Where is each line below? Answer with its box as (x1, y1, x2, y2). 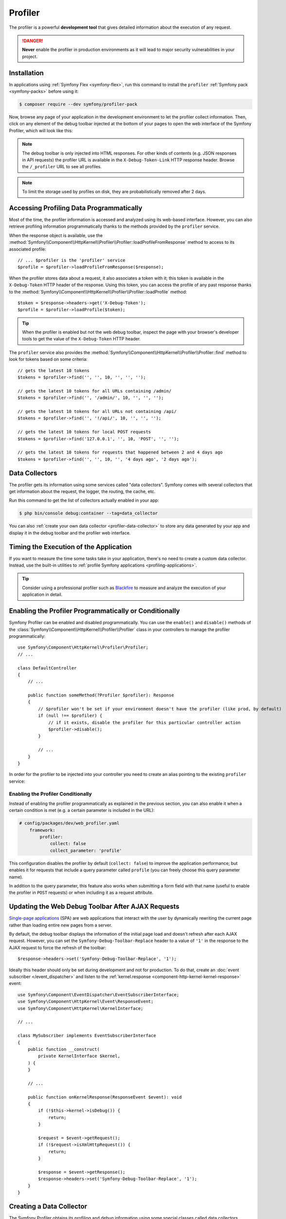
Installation (9, 69, 44, 77)
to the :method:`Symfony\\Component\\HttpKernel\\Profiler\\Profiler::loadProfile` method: (9, 289, 187, 295)
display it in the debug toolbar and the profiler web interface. (9, 530, 131, 536)
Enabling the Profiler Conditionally (9, 790, 92, 797)
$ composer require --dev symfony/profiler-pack (19, 101, 138, 107)
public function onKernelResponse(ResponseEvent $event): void (27, 1094, 182, 1100)
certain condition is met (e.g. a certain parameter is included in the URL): (9, 807, 155, 813)
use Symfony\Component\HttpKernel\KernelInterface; (18, 1005, 143, 1011)
